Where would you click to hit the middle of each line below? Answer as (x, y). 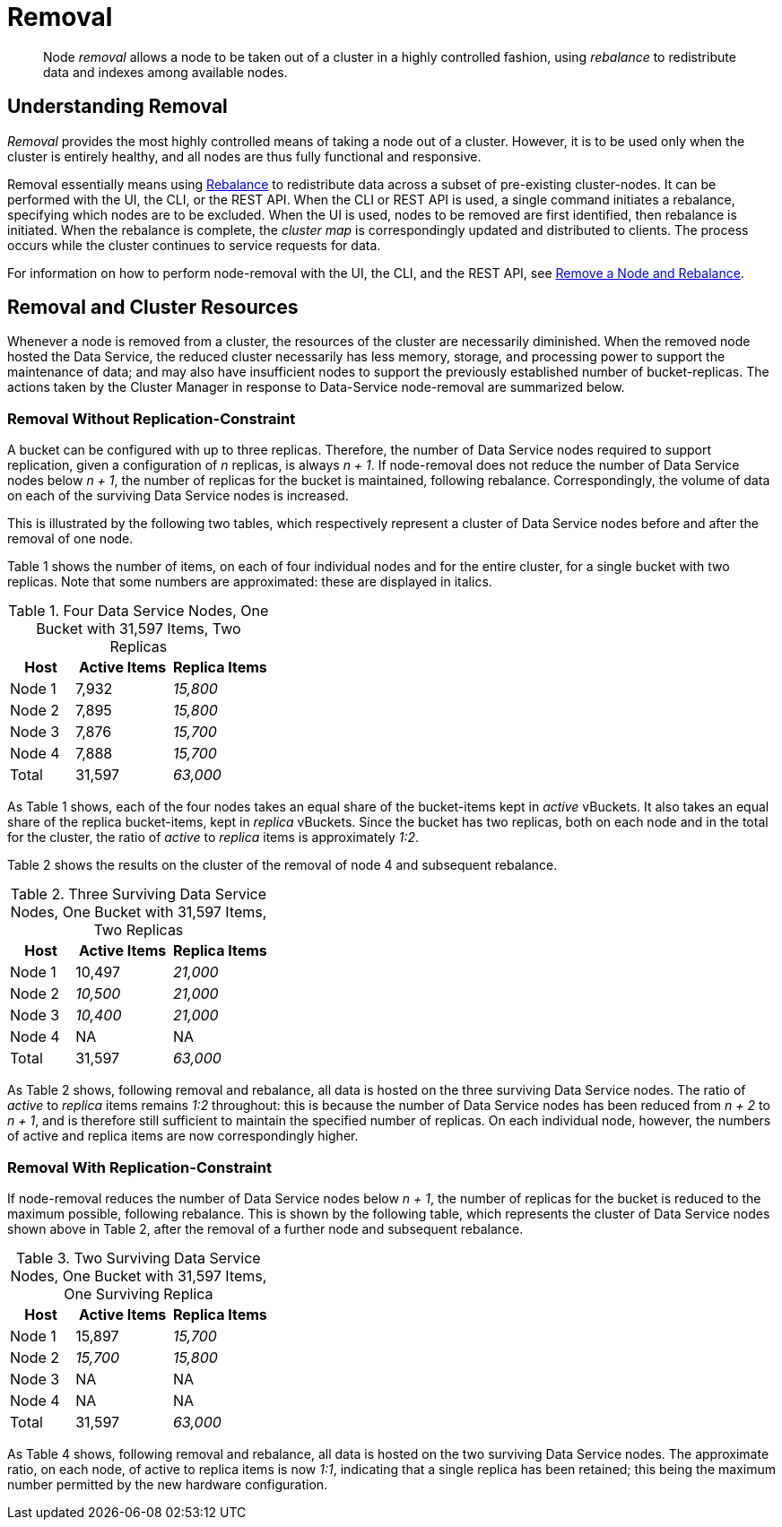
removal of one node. (70, 539)
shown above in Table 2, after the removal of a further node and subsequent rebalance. (265, 1228)
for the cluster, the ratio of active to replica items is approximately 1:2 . (213, 837)
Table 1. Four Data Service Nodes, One (139, 611)
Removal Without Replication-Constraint (152, 418)
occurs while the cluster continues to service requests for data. (194, 245)
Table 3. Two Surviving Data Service (139, 1258)
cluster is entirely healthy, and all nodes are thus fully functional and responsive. (244, 156)
